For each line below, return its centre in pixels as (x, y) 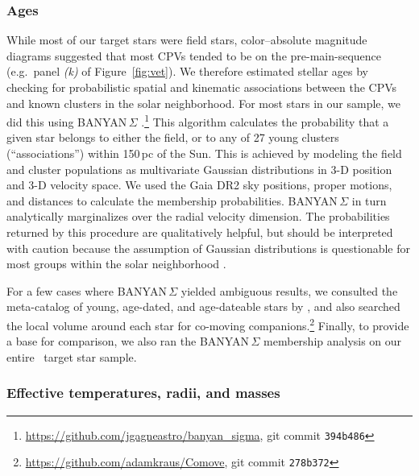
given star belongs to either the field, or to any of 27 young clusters (173, 137)
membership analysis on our (333, 341)
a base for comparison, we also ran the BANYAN (128, 341)
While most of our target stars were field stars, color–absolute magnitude (187, 40)
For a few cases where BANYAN (87, 290)
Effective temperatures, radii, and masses (143, 393)
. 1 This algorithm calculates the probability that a (265, 120)
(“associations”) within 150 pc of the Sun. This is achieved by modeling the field (204, 153)
